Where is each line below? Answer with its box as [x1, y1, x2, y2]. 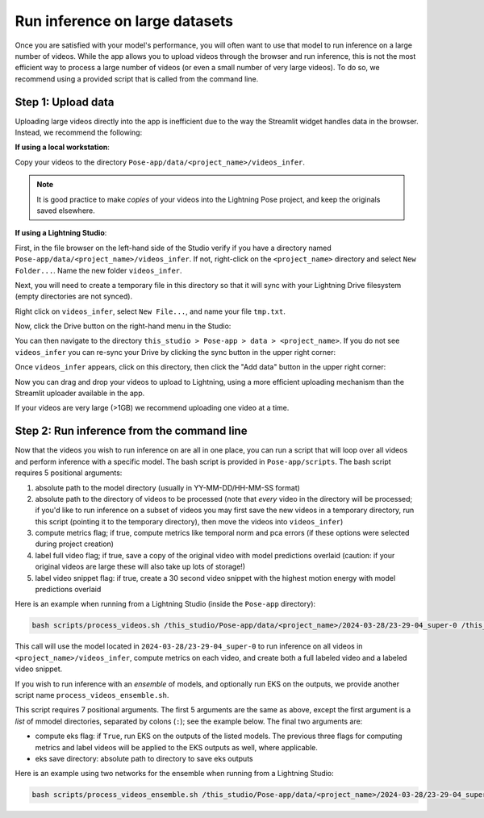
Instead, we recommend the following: [15, 127, 143, 137]
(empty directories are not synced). [15, 291, 133, 302]
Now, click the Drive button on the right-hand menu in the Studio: [15, 321, 232, 331]
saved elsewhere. [36, 206, 96, 215]
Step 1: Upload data [15, 95, 115, 109]
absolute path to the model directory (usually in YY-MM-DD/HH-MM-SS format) [35, 482, 300, 492]
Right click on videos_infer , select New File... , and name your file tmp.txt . [15, 307, 286, 316]
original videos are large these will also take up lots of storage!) [35, 561, 246, 572]
